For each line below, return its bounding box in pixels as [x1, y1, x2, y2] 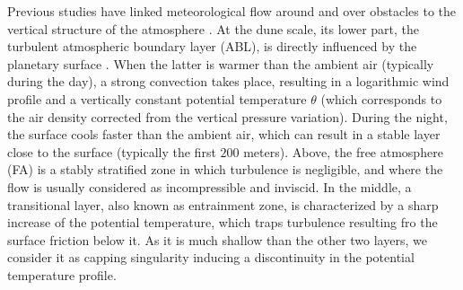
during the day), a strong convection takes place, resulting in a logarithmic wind [7, 72, 450, 91]
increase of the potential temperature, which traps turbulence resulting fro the [7, 213, 438, 232]
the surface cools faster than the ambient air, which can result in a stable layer [7, 125, 441, 144]
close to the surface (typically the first [7, 142, 216, 161]
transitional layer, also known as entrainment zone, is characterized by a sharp [7, 195, 439, 214]
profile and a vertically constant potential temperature [7, 89, 307, 108]
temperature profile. [7, 265, 117, 284]
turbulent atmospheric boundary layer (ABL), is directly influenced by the [7, 37, 417, 56]
